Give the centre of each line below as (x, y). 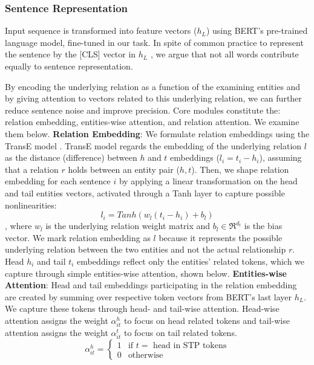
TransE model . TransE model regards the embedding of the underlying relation (153, 145)
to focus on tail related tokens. (180, 333)
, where (18, 226)
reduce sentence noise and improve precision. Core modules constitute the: (143, 110)
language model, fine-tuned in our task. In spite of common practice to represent (154, 42)
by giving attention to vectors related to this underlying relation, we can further (153, 98)
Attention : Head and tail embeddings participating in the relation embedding (151, 285)
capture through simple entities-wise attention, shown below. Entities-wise (146, 273)
